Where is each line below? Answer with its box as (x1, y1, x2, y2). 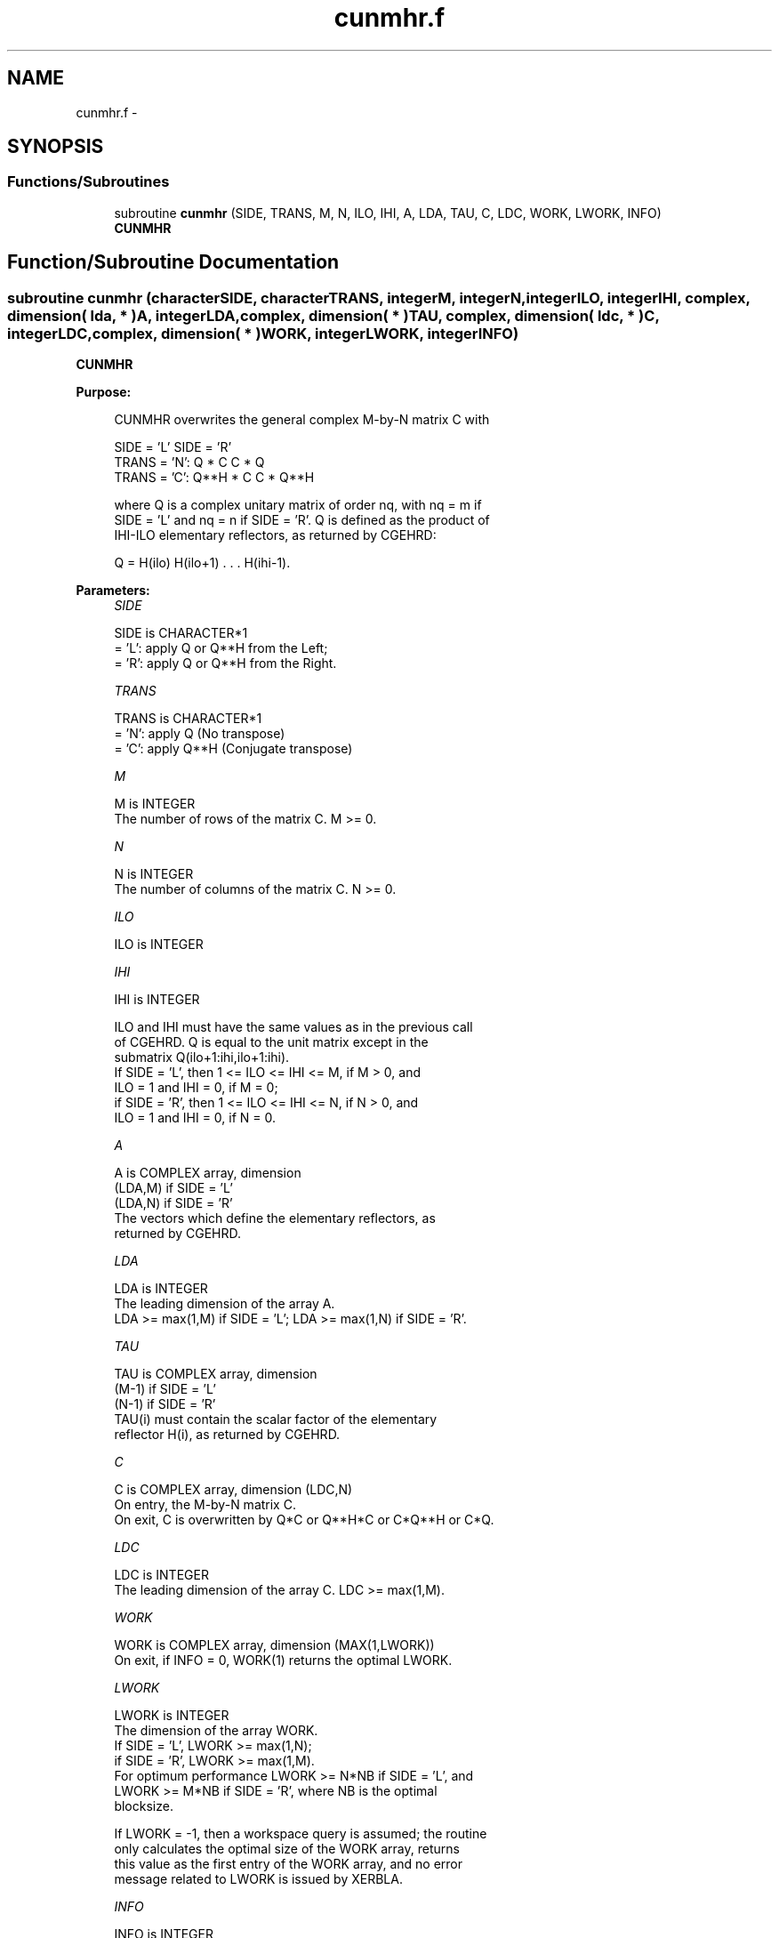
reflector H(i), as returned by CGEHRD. (114, 1427, 341, 1443)
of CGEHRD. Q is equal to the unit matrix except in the (114, 1034, 429, 1050)
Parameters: (76, 583, 150, 599)
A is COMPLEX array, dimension (114, 1165, 301, 1181)
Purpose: (76, 384, 132, 400)
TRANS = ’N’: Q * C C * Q (114, 454, 265, 470)
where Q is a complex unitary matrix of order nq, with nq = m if (114, 497, 482, 513)
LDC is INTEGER (114, 1567, 209, 1583)
